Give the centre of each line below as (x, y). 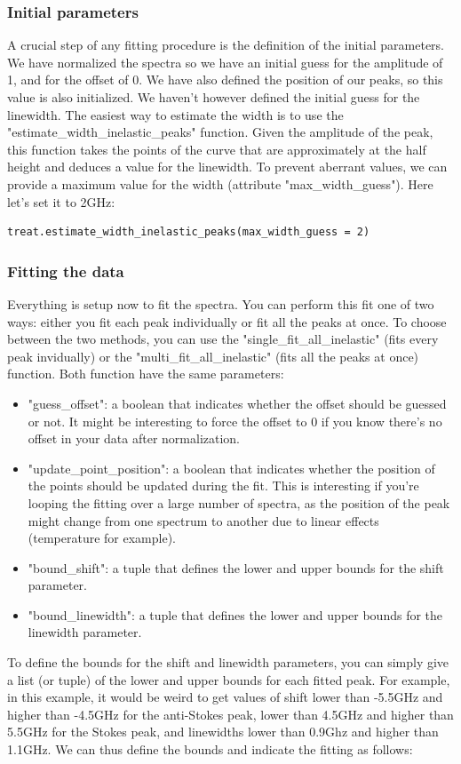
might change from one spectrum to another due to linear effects (203, 520)
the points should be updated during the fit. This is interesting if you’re (223, 485)
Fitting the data (66, 271)
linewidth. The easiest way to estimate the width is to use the (175, 114)
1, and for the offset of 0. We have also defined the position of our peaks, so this (225, 80)
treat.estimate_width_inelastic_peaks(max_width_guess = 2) (189, 232)
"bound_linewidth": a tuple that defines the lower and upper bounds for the (235, 614)
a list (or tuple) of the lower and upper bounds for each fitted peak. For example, (229, 679)
